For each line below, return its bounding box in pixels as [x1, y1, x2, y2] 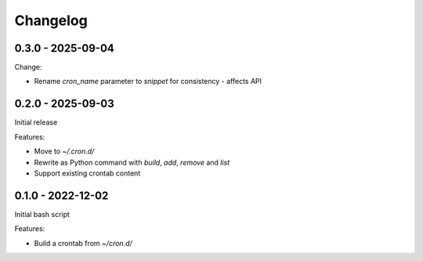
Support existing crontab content [34, 169, 141, 178]
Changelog [14, 12, 88, 29]
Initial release [14, 118, 58, 127]
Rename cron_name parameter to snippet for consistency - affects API [34, 77, 262, 86]
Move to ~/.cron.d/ [34, 147, 95, 156]
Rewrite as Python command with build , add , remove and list [34, 158, 230, 167]
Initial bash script [14, 209, 70, 219]
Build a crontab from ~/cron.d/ [34, 238, 132, 248]
